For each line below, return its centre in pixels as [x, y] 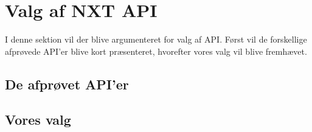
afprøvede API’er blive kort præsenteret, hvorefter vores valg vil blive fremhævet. [156, 51]
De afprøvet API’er [67, 84]
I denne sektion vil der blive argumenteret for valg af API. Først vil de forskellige [156, 39]
